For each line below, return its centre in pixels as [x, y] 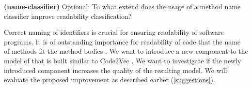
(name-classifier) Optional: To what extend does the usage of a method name [122, 6]
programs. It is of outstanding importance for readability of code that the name [122, 41]
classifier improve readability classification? [68, 16]
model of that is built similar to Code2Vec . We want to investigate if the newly [123, 60]
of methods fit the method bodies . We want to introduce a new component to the [126, 51]
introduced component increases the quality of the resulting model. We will [116, 70]
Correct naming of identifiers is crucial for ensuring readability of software [114, 32]
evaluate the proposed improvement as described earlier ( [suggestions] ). [110, 80]
